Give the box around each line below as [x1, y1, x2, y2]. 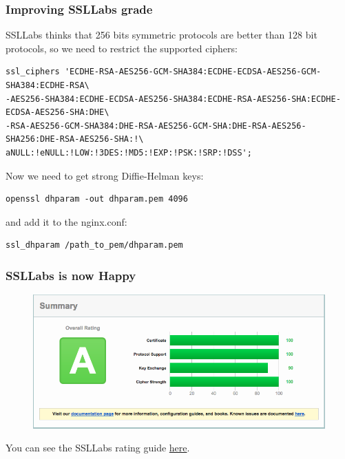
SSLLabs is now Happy [6, 266, 136, 284]
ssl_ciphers [6, 67, 60, 77]
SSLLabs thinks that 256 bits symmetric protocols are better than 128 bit [6, 28, 317, 42]
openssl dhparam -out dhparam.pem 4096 [6, 194, 188, 204]
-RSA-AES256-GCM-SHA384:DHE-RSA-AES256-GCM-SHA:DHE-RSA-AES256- [6, 120, 306, 131]
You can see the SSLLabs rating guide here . [6, 440, 190, 455]
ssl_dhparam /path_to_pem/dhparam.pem [6, 240, 183, 250]
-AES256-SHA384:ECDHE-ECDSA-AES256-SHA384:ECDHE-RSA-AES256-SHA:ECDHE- [6, 94, 341, 104]
